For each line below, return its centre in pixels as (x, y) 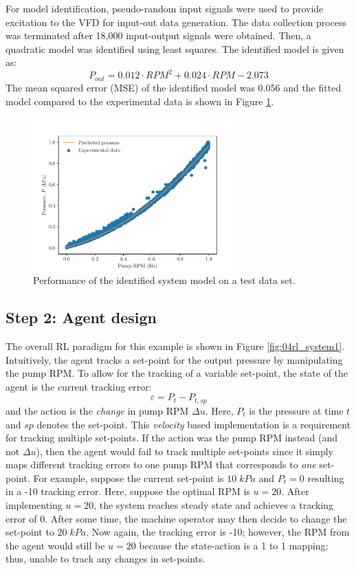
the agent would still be (55, 545)
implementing (34, 505)
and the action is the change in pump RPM (97, 410)
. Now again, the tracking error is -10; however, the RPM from (218, 532)
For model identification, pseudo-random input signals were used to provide (165, 8)
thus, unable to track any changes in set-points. (105, 559)
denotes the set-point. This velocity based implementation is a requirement (194, 424)
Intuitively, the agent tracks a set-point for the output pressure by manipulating (174, 359)
